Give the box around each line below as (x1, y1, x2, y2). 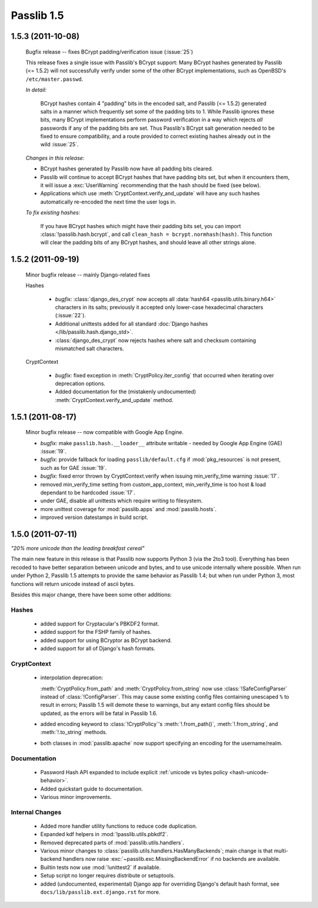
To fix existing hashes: (25, 209, 81, 216)
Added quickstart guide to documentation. (40, 785, 144, 792)
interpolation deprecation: (40, 674, 103, 681)
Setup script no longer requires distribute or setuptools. (40, 872, 175, 879)
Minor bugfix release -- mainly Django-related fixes (25, 271, 150, 278)
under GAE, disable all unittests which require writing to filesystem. (40, 497, 203, 504)
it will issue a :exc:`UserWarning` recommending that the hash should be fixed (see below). (40, 182, 261, 189)
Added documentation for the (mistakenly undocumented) (55, 388, 197, 395)
